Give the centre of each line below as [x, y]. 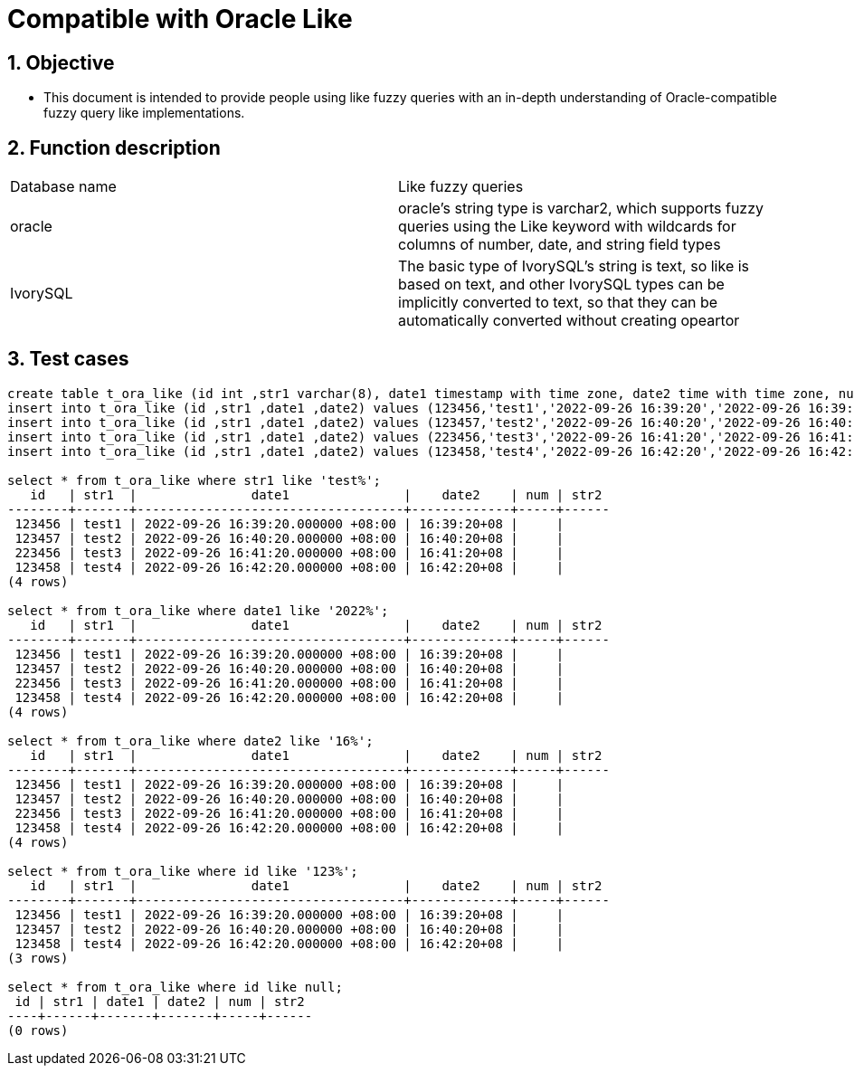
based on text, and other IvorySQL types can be [561, 285]
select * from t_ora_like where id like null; [175, 987]
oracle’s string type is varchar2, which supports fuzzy [581, 209]
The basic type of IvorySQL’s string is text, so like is [574, 266]
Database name [63, 187]
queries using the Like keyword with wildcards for [567, 227]
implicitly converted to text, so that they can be [558, 303]
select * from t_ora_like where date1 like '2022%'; [198, 610]
